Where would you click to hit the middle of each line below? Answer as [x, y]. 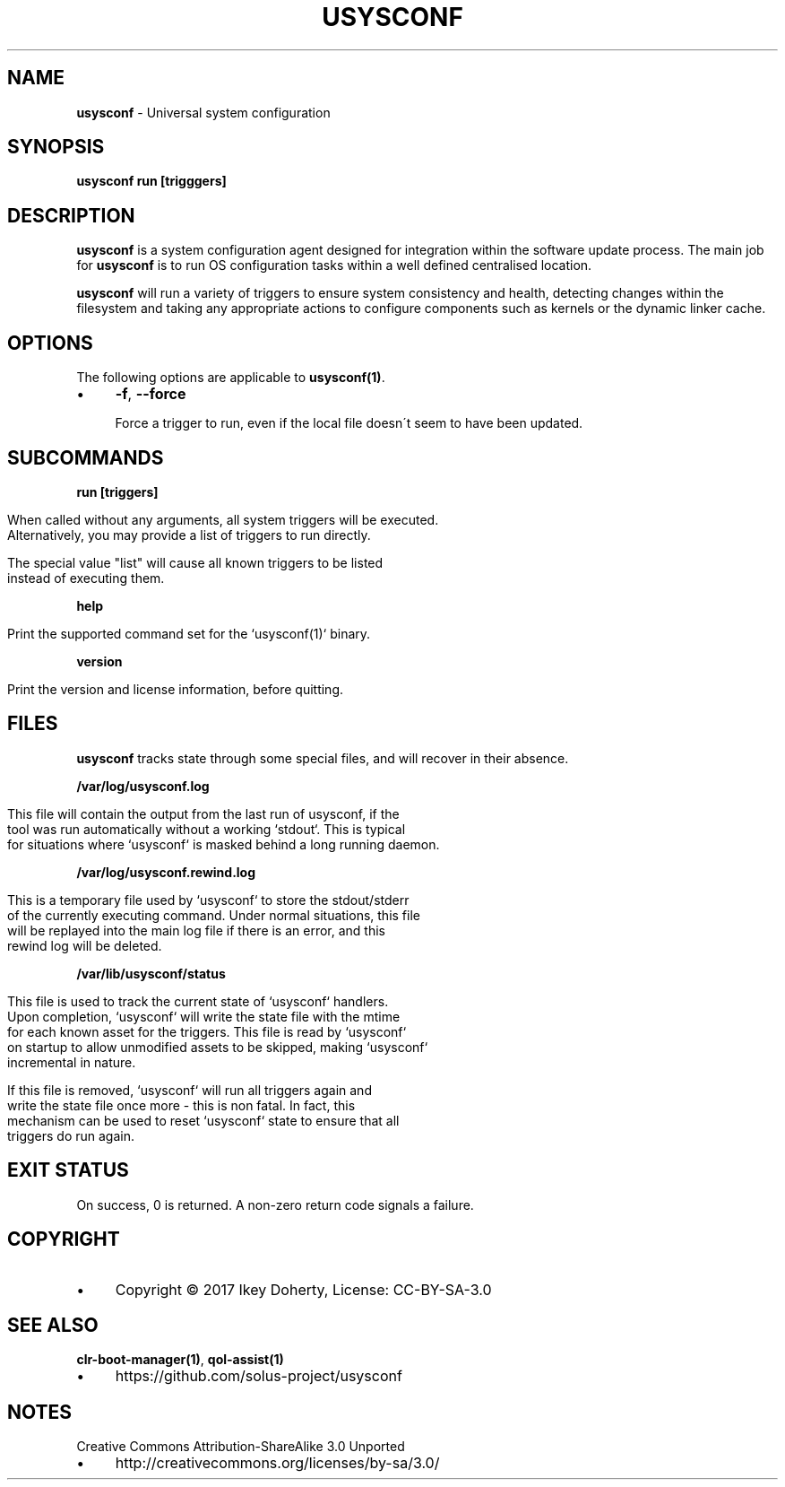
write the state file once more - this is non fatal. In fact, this [181, 1105]
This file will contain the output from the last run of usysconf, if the [203, 813]
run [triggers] [117, 491]
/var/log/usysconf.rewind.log [166, 872]
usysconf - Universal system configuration [203, 112]
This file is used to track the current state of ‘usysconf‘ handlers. [198, 1001]
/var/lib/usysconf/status [151, 973]
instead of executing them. [86, 578]
